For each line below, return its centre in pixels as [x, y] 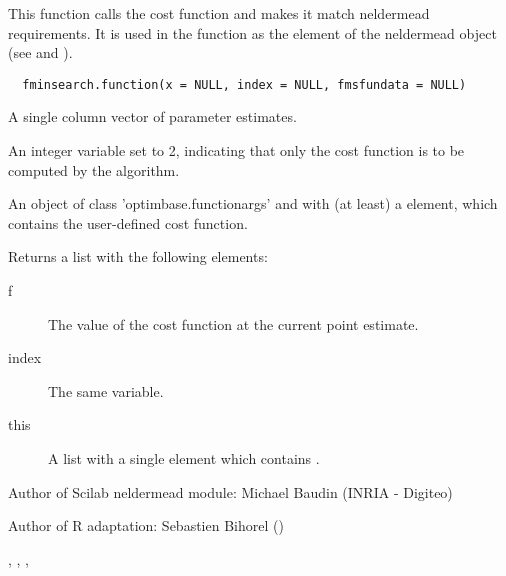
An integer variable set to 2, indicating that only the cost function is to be [236, 150]
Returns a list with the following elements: [138, 256]
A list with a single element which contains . [184, 457]
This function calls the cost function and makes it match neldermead [219, 13]
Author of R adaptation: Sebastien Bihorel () [146, 525]
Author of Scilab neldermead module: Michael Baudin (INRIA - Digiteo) [230, 491]
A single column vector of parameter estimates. [152, 116]
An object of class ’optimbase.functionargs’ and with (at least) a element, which [253, 203]
